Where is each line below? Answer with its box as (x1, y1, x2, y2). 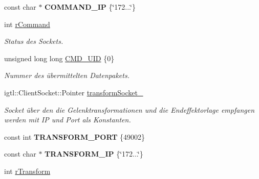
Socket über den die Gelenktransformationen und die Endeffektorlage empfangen (4, 104, 255, 115)
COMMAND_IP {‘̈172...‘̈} (45, 2, 136, 12)
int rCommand (4, 18, 50, 29)
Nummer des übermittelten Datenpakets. (4, 70, 129, 81)
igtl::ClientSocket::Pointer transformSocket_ (4, 87, 143, 97)
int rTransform (4, 165, 51, 176)
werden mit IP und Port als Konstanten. (4, 114, 131, 125)
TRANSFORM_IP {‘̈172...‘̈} (45, 148, 143, 159)
